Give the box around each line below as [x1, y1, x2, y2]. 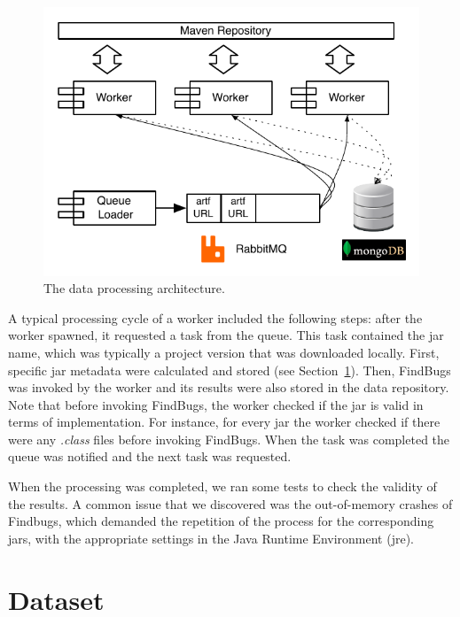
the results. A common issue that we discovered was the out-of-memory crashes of [8, 494, 453, 513]
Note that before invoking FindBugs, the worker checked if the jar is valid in [8, 395, 424, 413]
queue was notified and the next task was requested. [8, 447, 292, 466]
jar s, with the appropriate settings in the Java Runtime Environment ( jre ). [8, 528, 415, 547]
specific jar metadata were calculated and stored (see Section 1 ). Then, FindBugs [8, 360, 451, 379]
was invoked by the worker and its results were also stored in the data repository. [8, 378, 449, 397]
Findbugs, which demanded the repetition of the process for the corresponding [8, 512, 434, 530]
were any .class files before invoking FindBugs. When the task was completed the [8, 429, 450, 448]
